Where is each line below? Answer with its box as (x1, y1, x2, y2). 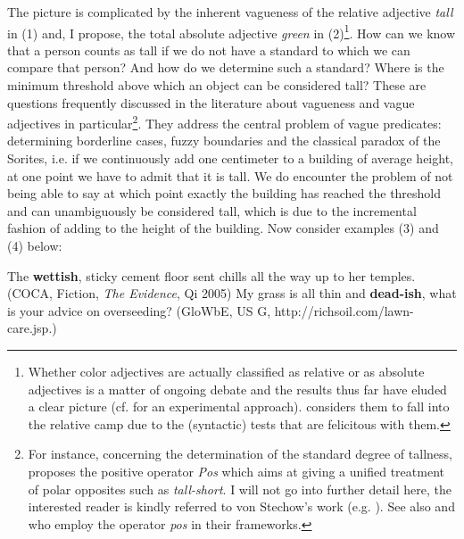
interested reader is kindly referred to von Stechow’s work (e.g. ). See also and (28, 497, 455, 516)
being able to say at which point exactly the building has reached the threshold (7, 184, 442, 203)
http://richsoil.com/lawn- (274, 301, 414, 319)
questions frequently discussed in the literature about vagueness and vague (7, 93, 415, 112)
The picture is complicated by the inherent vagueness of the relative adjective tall (7, 3, 453, 21)
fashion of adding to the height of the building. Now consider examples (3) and (7, 219, 439, 237)
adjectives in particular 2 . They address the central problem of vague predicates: (7, 112, 442, 132)
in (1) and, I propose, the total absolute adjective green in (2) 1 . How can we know (7, 21, 456, 42)
